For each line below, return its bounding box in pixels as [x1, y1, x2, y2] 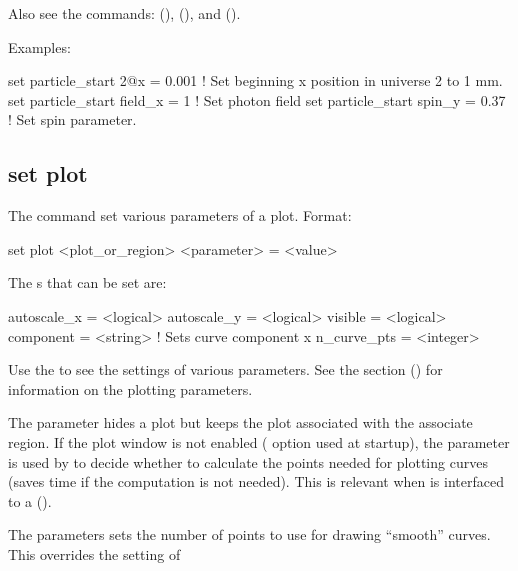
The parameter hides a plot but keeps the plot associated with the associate [8, 412, 473, 433]
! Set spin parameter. [8, 109, 137, 130]
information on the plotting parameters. [8, 378, 253, 399]
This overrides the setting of [8, 543, 181, 564]
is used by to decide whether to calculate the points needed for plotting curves [8, 451, 488, 472]
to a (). [8, 490, 52, 511]
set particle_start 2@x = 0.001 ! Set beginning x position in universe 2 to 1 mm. [8, 70, 503, 91]
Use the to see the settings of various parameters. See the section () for [8, 359, 443, 380]
